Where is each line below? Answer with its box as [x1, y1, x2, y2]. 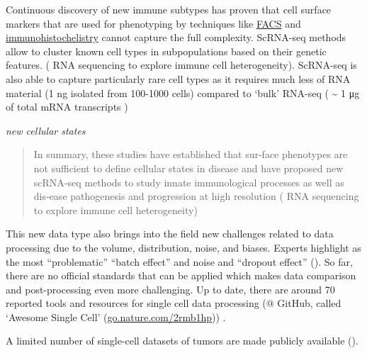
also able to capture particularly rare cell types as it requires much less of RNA [6, 71, 351, 86]
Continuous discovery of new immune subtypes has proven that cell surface [6, 2, 332, 16]
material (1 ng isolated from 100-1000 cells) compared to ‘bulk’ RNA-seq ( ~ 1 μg [6, 85, 360, 100]
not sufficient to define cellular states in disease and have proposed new [33, 160, 344, 175]
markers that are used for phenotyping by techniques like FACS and [6, 16, 301, 30]
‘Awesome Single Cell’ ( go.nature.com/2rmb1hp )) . [6, 309, 226, 324]
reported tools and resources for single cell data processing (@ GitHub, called [6, 296, 341, 310]
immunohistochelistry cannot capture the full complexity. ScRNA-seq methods [6, 30, 346, 45]
